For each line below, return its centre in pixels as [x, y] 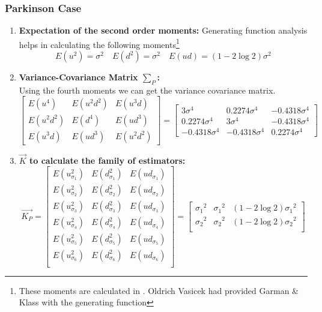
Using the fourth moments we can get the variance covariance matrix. [147, 90]
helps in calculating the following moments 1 [99, 43]
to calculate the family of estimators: [108, 160]
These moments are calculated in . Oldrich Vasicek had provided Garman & [159, 290]
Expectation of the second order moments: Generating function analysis [163, 30]
